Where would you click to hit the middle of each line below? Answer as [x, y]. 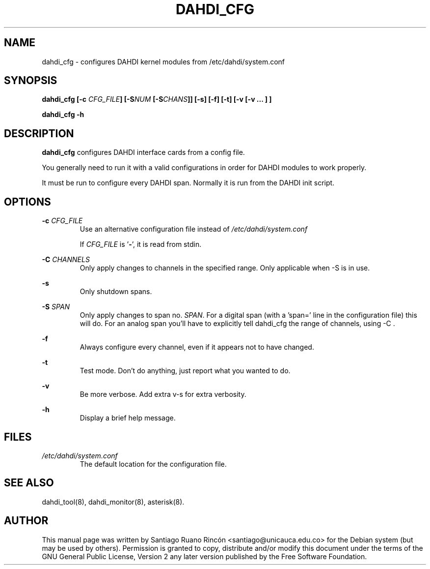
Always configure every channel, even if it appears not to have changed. [197, 347]
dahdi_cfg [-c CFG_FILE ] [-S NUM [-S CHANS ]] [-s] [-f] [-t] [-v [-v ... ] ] [157, 99]
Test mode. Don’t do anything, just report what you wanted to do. [185, 371]
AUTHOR [26, 521]
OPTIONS [27, 202]
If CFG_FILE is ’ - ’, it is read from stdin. [141, 244]
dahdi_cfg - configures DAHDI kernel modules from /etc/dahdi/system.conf [163, 61]
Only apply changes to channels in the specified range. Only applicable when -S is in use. [225, 268]
